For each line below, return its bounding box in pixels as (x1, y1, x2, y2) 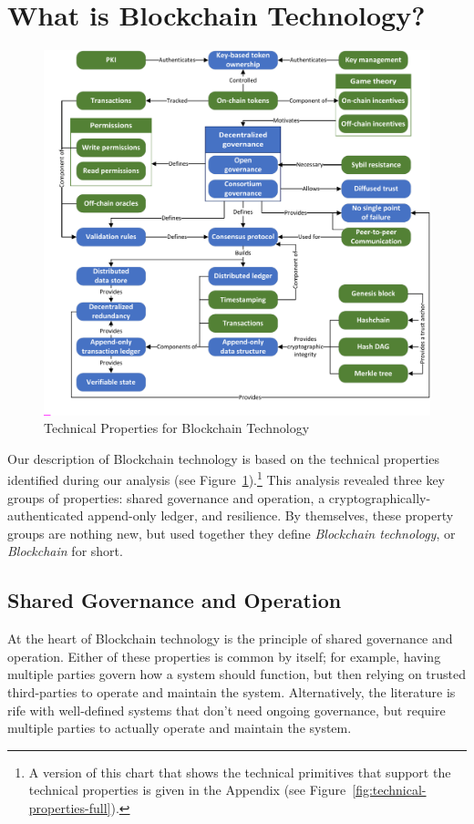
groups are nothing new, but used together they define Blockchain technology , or (7, 523, 456, 542)
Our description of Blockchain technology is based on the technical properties (7, 448, 439, 468)
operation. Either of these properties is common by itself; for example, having (7, 646, 441, 665)
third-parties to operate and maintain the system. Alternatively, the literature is (7, 682, 456, 701)
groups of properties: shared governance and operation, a (7, 488, 325, 507)
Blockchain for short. (7, 541, 123, 561)
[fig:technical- (352, 780, 427, 799)
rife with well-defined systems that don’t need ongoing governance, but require (7, 700, 446, 719)
